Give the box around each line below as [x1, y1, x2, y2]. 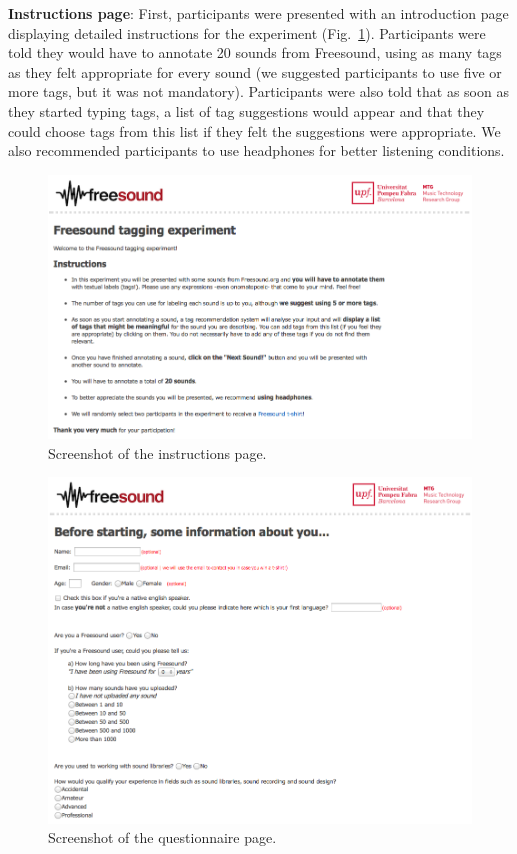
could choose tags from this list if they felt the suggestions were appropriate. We [8, 120, 501, 141]
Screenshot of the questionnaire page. [48, 827, 277, 848]
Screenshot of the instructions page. [48, 442, 267, 463]
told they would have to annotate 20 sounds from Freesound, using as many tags [8, 42, 502, 63]
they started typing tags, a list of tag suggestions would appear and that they [8, 100, 485, 121]
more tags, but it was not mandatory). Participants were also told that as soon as [8, 81, 509, 102]
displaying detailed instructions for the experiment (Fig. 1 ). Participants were [8, 22, 486, 43]
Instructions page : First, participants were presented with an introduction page [8, 3, 509, 23]
